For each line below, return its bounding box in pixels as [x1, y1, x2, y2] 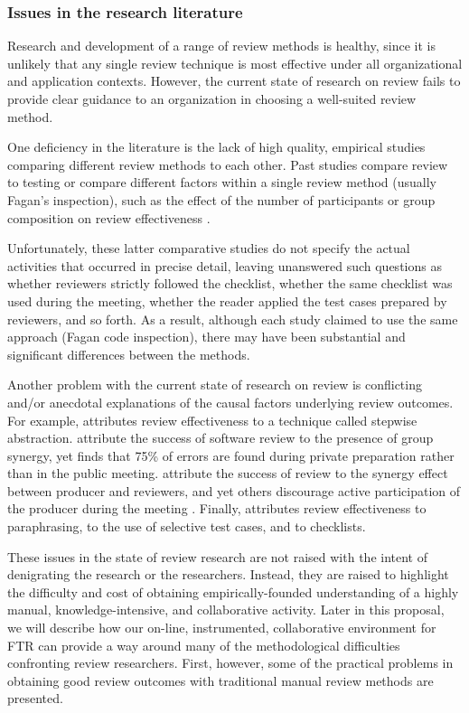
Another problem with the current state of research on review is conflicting [7, 375, 422, 394]
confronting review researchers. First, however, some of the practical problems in [7, 653, 454, 672]
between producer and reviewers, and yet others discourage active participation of [7, 481, 461, 500]
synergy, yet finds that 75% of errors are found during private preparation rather [7, 446, 455, 464]
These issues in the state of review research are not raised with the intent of [7, 547, 427, 566]
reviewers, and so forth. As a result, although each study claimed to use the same [7, 309, 458, 328]
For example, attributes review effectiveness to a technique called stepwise [7, 410, 417, 429]
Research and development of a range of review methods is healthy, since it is [7, 36, 436, 55]
